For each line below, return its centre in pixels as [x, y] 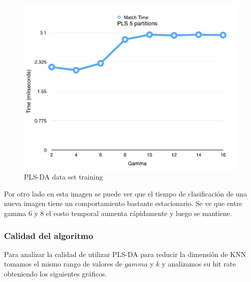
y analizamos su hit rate [199, 264]
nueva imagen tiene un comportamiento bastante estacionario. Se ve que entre [123, 203]
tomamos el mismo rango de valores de [63, 264]
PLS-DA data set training [64, 177]
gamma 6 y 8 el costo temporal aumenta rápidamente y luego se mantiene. [118, 213]
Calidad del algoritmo [49, 235]
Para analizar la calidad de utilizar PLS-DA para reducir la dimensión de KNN [125, 254]
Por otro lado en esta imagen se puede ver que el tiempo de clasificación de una [125, 193]
